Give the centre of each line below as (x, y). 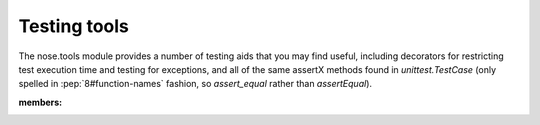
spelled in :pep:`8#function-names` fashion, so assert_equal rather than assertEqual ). (195, 84)
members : (40, 102)
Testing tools (74, 26)
